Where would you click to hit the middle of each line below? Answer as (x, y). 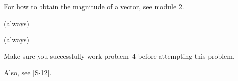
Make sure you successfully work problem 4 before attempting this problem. (119, 56)
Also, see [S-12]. (28, 72)
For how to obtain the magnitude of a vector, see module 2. (94, 6)
